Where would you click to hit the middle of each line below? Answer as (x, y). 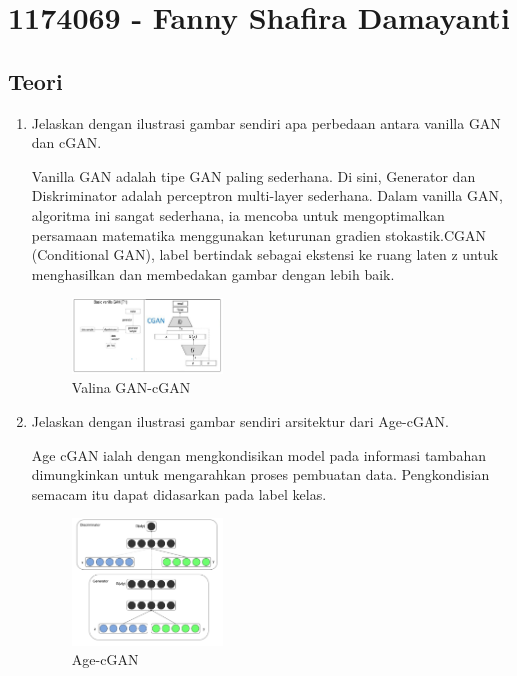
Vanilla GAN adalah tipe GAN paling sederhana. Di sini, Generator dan (253, 175)
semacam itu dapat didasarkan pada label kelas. (179, 493)
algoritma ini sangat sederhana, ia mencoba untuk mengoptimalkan (238, 214)
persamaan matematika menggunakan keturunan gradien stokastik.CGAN (259, 234)
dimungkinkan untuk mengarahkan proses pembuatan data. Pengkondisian (260, 474)
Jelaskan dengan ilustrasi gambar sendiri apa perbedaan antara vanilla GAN (266, 122)
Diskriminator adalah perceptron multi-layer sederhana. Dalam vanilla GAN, (267, 195)
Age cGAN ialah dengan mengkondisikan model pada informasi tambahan (258, 454)
